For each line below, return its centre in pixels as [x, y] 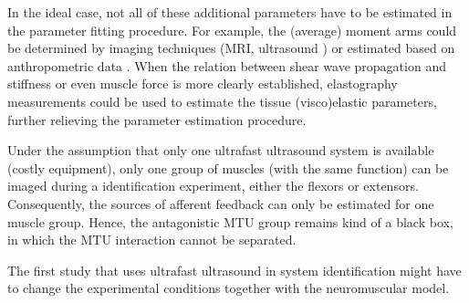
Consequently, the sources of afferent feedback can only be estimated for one [221, 203]
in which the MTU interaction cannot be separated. [152, 240]
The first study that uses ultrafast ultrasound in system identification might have [234, 270]
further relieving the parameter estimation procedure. [157, 119]
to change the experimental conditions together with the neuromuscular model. [229, 288]
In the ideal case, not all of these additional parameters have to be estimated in [230, 12]
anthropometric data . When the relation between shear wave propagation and [227, 65]
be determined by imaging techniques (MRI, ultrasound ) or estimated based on [231, 48]
